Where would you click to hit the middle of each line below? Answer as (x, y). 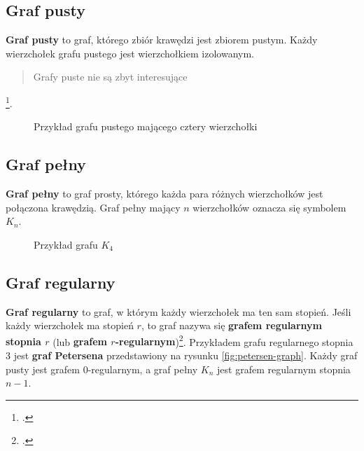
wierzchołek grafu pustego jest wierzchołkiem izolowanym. (130, 53)
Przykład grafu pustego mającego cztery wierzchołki (146, 126)
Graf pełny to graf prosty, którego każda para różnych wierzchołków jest (164, 194)
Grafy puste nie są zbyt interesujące (110, 77)
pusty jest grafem (43, 369)
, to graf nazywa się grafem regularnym (231, 325)
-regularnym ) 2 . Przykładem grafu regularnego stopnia (234, 340)
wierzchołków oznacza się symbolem (269, 207)
